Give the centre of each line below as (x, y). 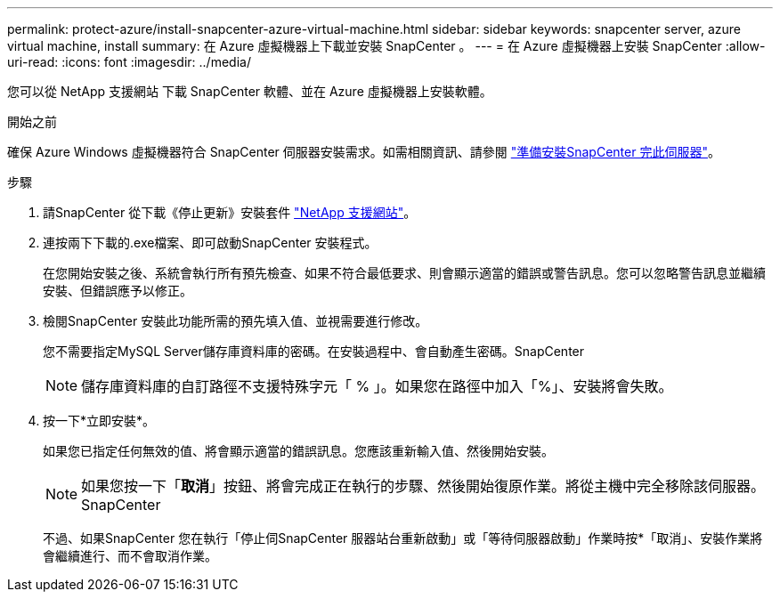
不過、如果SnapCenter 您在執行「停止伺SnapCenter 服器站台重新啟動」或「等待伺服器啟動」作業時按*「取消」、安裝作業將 (403, 538)
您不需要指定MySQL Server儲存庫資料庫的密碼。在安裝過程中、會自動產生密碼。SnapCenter (314, 351)
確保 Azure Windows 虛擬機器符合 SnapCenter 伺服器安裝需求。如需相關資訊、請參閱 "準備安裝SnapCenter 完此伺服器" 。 (364, 152)
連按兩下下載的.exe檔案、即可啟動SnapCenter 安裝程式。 (210, 243)
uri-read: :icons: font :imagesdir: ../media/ (129, 62)
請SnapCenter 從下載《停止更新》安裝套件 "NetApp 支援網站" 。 (230, 212)
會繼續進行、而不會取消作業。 (130, 556)
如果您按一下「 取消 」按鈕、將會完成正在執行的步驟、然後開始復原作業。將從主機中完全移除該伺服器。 (423, 486)
